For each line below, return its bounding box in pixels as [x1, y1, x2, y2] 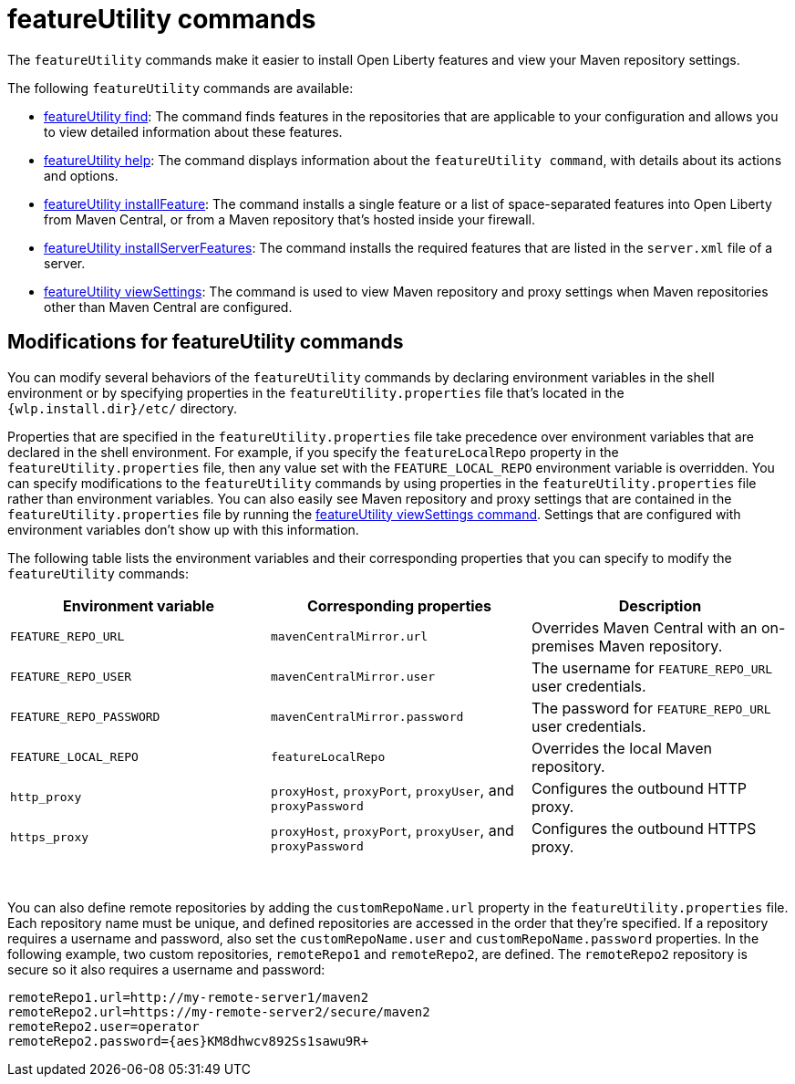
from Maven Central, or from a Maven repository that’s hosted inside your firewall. [44, 211, 536, 227]
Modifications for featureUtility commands [7, 330, 404, 354]
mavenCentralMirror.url [270, 630, 428, 644]
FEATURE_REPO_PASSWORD [10, 710, 160, 724]
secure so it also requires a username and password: [7, 961, 325, 977]
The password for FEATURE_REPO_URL [531, 698, 771, 717]
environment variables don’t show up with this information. [7, 521, 359, 537]
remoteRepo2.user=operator [7, 1018, 200, 1034]
